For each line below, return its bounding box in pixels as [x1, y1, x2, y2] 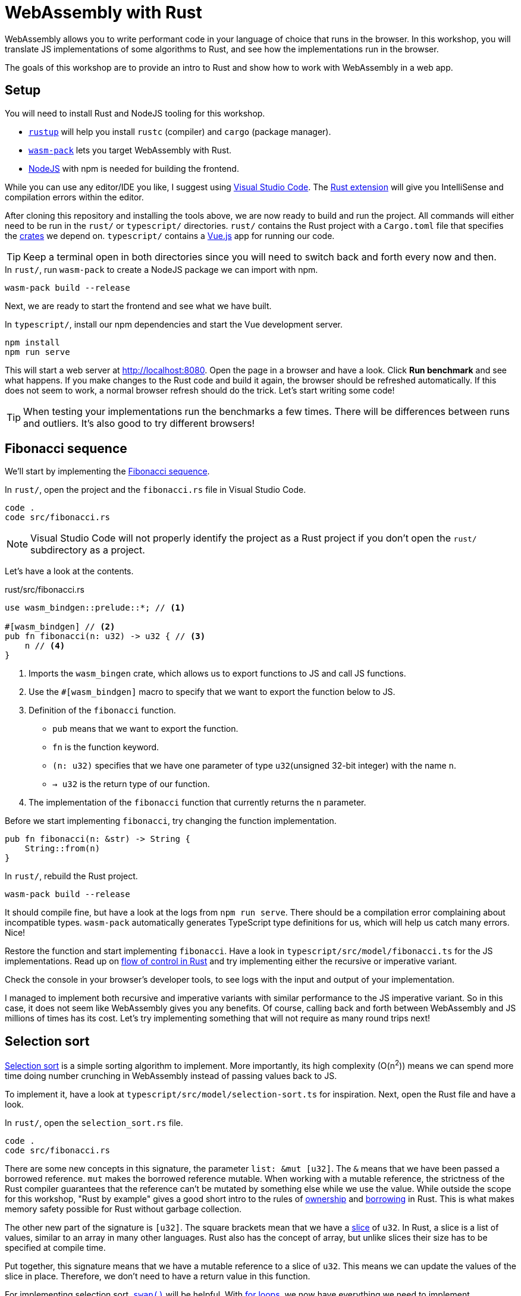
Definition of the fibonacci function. [29, 705, 176, 716]
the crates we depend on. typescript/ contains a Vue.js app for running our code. [5, 230, 335, 241]
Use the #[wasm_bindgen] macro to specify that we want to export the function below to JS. [29, 687, 396, 697]
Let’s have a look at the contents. [5, 566, 134, 577]
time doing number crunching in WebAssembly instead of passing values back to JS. [5, 1070, 337, 1081]
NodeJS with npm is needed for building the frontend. [29, 163, 239, 174]
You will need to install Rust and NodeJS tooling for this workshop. [5, 108, 265, 118]
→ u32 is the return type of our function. [52, 779, 210, 789]
